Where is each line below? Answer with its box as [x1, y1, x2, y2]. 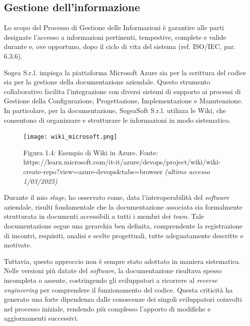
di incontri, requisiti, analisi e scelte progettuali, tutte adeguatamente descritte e [4, 230, 244, 240]
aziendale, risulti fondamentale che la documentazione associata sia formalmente [4, 201, 243, 212]
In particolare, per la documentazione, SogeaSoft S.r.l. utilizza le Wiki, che [4, 105, 226, 115]
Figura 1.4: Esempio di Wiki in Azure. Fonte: [23, 147, 158, 157]
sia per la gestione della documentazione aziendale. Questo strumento [4, 77, 211, 87]
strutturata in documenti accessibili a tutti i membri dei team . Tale [4, 211, 204, 221]
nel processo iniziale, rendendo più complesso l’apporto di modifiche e [4, 303, 211, 313]
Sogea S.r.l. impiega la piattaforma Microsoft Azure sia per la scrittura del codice [4, 67, 247, 77]
